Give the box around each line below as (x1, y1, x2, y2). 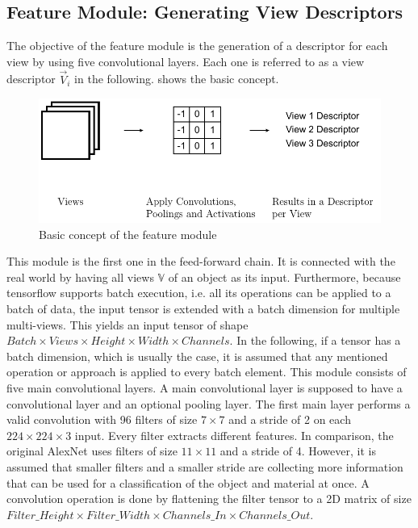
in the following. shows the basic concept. (74, 70, 279, 87)
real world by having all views (6, 268, 154, 285)
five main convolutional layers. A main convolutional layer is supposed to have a (6, 379, 403, 396)
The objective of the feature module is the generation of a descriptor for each (6, 37, 388, 54)
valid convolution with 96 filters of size (6, 411, 198, 428)
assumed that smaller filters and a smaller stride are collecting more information (6, 458, 403, 475)
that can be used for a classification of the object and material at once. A (6, 474, 370, 491)
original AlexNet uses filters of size (6, 442, 178, 459)
